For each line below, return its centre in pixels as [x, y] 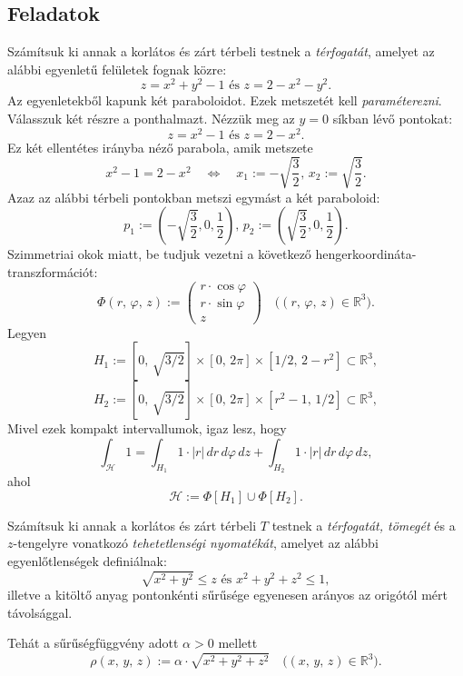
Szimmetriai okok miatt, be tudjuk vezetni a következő [159, 254]
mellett [238, 643]
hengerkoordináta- [366, 254]
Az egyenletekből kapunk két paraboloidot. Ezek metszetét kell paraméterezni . [225, 100]
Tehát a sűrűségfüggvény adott [93, 643]
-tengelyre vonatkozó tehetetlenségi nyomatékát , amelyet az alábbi [196, 543]
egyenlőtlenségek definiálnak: [87, 560]
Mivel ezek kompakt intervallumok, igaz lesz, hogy [147, 428]
